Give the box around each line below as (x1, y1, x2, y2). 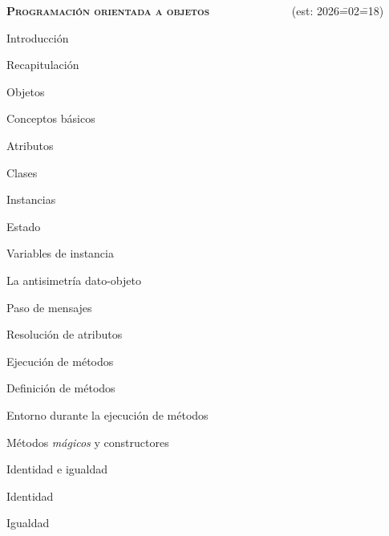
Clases (6, 164, 38, 181)
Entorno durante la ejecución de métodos (6, 406, 209, 423)
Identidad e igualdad (6, 461, 108, 477)
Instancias (6, 191, 56, 208)
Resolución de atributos (6, 326, 123, 343)
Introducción (6, 29, 69, 46)
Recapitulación (6, 56, 79, 73)
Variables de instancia (6, 245, 114, 262)
